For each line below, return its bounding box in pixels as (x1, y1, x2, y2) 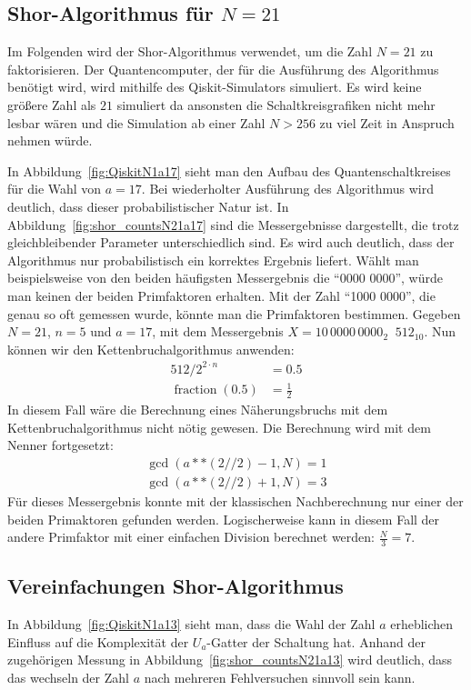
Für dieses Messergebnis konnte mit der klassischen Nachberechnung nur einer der (7, 492, 464, 511)
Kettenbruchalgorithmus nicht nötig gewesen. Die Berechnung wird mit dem (7, 417, 431, 436)
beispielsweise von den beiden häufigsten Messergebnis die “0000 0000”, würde (7, 268, 443, 287)
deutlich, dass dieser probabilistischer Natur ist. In (7, 196, 289, 215)
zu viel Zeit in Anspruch (319, 113, 455, 132)
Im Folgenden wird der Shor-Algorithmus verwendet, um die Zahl (7, 42, 373, 61)
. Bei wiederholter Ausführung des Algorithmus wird (141, 179, 434, 198)
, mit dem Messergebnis (152, 322, 284, 341)
